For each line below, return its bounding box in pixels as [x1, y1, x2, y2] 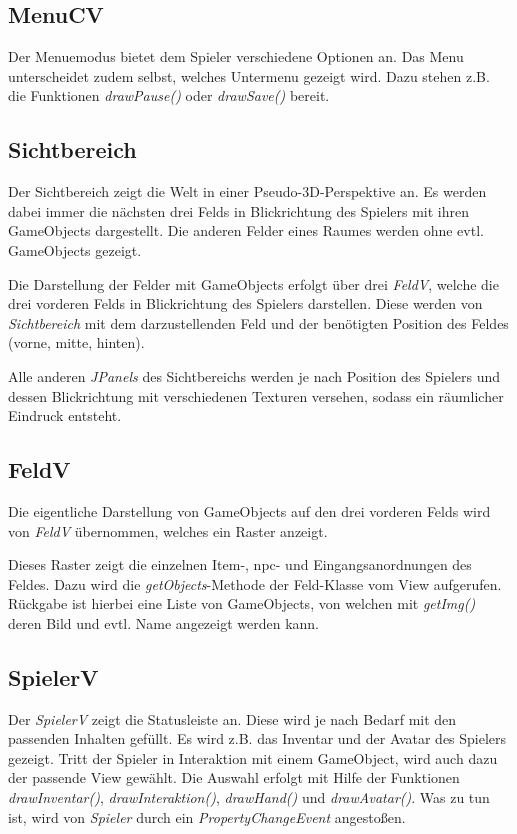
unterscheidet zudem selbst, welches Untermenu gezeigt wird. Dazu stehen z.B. [8, 65, 490, 86]
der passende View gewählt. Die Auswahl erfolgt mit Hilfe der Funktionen [8, 767, 460, 788]
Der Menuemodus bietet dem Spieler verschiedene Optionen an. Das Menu [8, 46, 464, 67]
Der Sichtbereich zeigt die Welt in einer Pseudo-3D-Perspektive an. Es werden [8, 181, 487, 202]
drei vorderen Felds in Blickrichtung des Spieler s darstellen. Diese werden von [8, 293, 483, 314]
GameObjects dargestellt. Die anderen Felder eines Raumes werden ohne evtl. [8, 220, 484, 241]
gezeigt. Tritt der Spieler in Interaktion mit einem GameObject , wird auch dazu [8, 747, 498, 768]
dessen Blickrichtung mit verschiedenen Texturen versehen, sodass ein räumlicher [8, 385, 504, 406]
